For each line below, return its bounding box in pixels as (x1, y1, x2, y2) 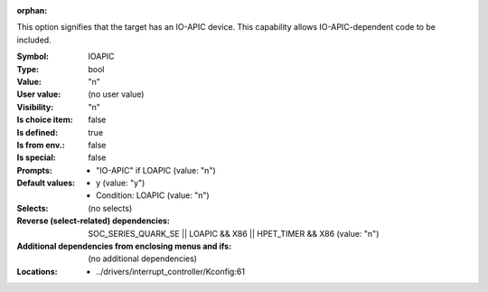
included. (16, 34, 52, 45)
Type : (16, 63, 40, 74)
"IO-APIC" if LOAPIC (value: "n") (96, 165, 216, 175)
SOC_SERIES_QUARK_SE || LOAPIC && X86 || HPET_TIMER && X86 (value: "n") (88, 228, 380, 239)
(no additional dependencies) (88, 253, 198, 264)
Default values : (16, 177, 76, 189)
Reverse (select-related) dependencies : (16, 215, 171, 226)
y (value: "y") (96, 177, 145, 189)
